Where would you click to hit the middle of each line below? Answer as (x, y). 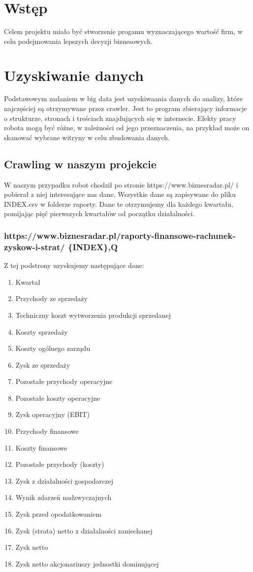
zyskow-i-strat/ (34, 247)
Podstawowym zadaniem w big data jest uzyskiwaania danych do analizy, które (124, 98)
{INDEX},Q (93, 247)
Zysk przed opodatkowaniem (59, 514)
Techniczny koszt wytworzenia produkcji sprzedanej (93, 315)
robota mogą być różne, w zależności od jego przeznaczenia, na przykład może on (127, 128)
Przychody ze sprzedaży (51, 298)
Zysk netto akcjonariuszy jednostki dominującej (87, 563)
